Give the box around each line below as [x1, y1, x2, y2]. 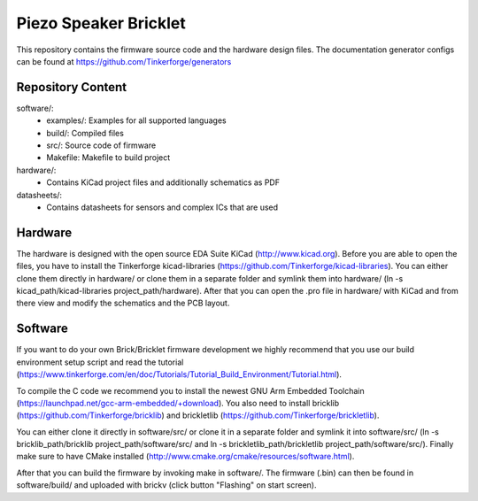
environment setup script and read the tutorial [16, 357, 184, 367]
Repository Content [16, 80, 127, 95]
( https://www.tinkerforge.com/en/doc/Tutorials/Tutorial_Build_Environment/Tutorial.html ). [16, 369, 343, 380]
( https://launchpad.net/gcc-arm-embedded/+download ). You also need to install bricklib [16, 397, 340, 408]
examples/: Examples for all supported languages [46, 115, 227, 126]
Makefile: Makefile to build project [46, 152, 171, 163]
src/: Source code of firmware [46, 140, 157, 150]
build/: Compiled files [46, 127, 124, 138]
